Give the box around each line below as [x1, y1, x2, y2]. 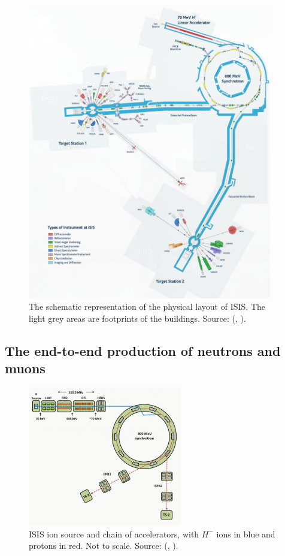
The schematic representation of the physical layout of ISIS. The [29, 300, 266, 313]
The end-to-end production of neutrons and [5, 342, 281, 360]
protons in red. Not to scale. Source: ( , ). [29, 539, 178, 552]
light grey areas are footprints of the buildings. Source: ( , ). [29, 312, 246, 325]
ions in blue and [216, 527, 275, 540]
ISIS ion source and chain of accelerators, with [29, 527, 199, 540]
